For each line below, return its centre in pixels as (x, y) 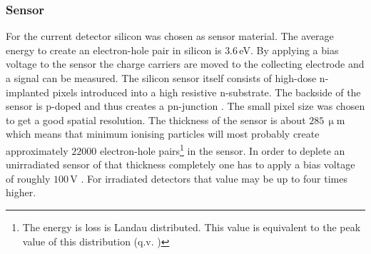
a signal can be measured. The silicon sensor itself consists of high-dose (161, 78)
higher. (21, 192)
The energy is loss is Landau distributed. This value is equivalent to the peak (192, 227)
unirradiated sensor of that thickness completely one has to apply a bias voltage (181, 164)
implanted (28, 92)
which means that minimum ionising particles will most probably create (163, 134)
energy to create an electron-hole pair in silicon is (114, 50)
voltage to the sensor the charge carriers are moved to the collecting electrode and (185, 64)
